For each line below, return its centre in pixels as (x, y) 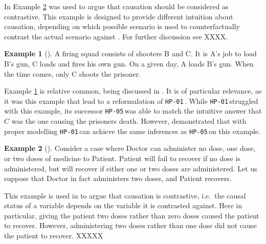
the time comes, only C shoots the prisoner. (73, 73)
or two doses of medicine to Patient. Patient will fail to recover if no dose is (122, 158)
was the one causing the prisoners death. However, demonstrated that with (129, 121)
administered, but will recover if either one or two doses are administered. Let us (131, 168)
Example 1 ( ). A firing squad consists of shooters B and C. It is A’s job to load (130, 53)
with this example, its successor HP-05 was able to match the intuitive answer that (133, 111)
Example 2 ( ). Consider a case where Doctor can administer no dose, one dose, (130, 148)
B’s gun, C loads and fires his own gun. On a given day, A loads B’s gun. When (129, 63)
